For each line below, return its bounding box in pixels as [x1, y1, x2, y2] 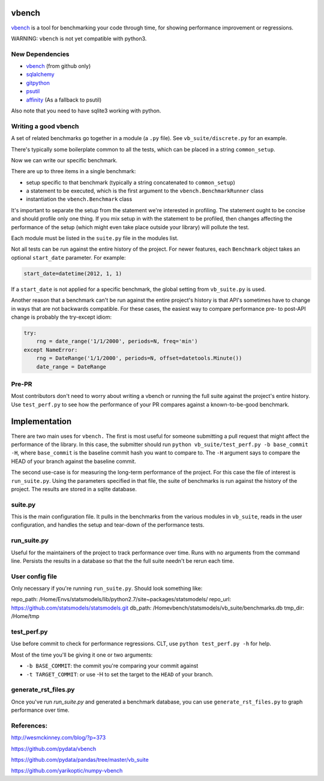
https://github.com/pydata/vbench [11, 745, 97, 752]
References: [11, 721, 48, 730]
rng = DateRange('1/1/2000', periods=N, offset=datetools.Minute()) [36, 355, 242, 362]
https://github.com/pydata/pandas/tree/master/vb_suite [11, 756, 149, 764]
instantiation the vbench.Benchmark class [26, 195, 133, 203]
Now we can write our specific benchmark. [11, 156, 118, 164]
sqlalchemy [26, 71, 55, 78]
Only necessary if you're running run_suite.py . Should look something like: [11, 585, 203, 592]
